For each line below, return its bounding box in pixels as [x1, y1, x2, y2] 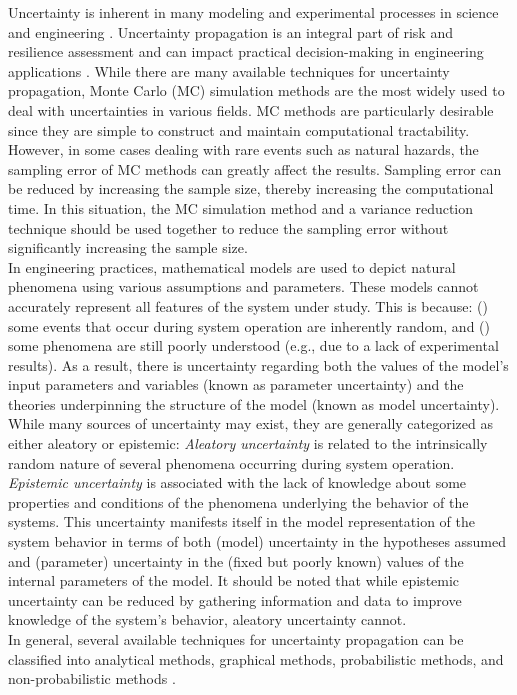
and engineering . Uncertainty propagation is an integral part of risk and [8, 21, 453, 42]
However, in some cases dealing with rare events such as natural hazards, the [8, 139, 479, 160]
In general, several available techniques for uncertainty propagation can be [8, 629, 464, 649]
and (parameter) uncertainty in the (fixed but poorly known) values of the [8, 550, 464, 571]
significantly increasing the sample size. [8, 237, 248, 258]
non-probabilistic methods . [8, 668, 176, 689]
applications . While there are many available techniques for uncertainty [8, 60, 450, 81]
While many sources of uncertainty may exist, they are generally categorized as [8, 413, 494, 434]
